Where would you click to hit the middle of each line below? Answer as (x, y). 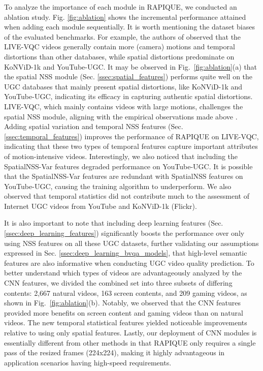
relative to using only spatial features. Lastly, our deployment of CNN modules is (130, 332)
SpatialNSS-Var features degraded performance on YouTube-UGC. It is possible (128, 166)
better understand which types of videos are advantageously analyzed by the (123, 273)
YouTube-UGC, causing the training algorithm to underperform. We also (118, 186)
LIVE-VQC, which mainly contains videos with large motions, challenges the (124, 106)
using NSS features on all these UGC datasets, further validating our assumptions (131, 243)
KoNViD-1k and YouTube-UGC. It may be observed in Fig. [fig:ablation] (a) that (131, 66)
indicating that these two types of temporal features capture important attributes (131, 146)
